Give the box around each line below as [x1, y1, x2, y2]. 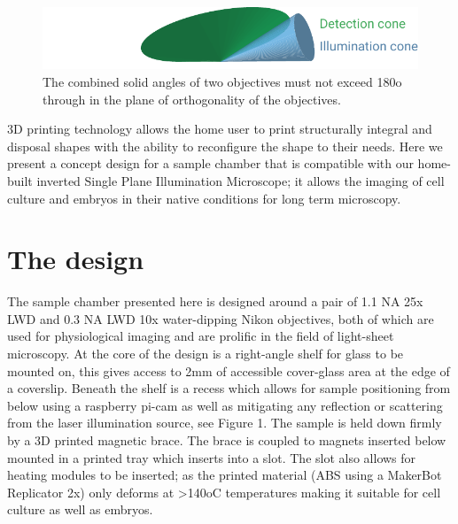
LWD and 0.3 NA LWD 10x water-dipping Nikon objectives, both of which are [7, 309, 434, 327]
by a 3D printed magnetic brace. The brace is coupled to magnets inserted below [7, 431, 446, 449]
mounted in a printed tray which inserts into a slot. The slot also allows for [7, 448, 416, 466]
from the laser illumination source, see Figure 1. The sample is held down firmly [7, 413, 442, 432]
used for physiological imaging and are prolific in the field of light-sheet [7, 327, 394, 345]
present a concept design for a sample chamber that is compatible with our [7, 154, 414, 173]
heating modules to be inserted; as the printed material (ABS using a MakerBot [7, 466, 442, 484]
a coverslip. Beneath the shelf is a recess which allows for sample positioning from [7, 379, 451, 397]
